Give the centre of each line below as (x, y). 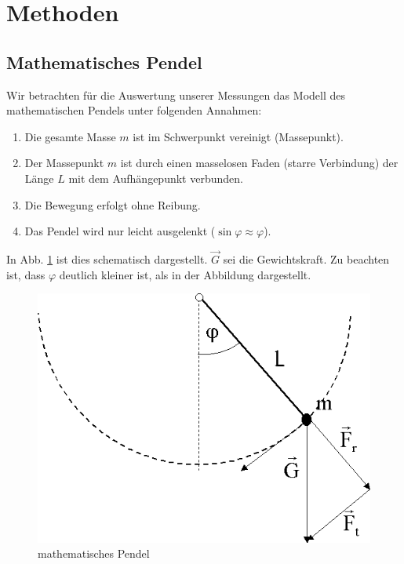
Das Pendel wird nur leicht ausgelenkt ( (120, 231)
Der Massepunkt (64, 163)
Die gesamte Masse (70, 136)
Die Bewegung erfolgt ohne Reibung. (113, 204)
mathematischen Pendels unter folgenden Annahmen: (134, 110)
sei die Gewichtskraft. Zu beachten (306, 258)
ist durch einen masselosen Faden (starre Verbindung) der (259, 163)
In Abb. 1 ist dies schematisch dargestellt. (107, 258)
